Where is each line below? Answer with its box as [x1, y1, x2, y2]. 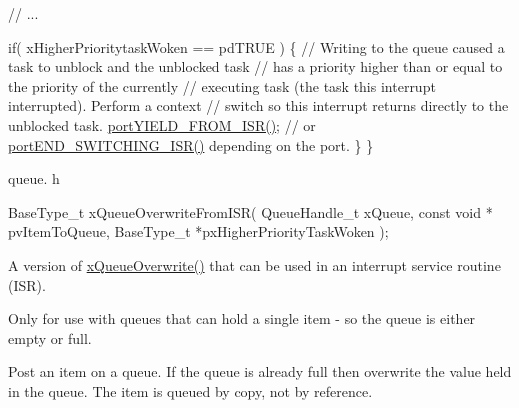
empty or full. [8, 327, 92, 348]
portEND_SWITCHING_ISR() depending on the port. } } [8, 134, 374, 155]
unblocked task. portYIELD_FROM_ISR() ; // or [8, 114, 316, 135]
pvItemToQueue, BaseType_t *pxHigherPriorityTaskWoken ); [8, 221, 389, 242]
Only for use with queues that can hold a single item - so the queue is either [8, 308, 476, 329]
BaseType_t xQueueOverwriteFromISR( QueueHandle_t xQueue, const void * [8, 201, 493, 222]
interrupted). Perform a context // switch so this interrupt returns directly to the [8, 95, 509, 116]
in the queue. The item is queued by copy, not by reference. [8, 380, 373, 401]
